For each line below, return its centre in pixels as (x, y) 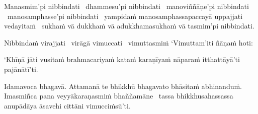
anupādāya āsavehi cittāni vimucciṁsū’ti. (67, 105)
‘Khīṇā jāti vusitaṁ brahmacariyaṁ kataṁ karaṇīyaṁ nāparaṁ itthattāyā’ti (122, 59)
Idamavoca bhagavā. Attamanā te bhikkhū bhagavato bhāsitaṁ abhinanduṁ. (123, 86)
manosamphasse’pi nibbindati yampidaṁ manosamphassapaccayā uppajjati (125, 16)
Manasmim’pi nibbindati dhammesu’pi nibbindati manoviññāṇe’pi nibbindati (126, 6)
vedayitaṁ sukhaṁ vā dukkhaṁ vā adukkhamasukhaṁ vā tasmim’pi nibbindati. (129, 26)
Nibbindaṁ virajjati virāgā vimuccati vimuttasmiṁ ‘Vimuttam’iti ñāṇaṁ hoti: (128, 42)
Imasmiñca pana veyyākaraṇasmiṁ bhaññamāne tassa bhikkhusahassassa (119, 96)
